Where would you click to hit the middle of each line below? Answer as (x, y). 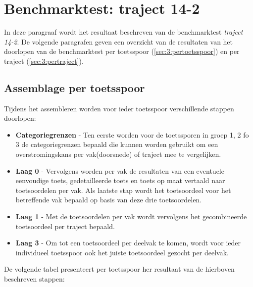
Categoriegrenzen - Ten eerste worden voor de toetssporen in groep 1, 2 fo (132, 134)
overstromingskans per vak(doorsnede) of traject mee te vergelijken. (118, 154)
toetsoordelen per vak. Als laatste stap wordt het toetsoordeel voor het (123, 190)
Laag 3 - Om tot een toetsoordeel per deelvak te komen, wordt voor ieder (128, 243)
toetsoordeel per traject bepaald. (65, 226)
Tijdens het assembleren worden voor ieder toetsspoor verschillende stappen (119, 108)
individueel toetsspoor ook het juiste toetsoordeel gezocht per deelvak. (122, 252)
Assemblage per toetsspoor (75, 87)
